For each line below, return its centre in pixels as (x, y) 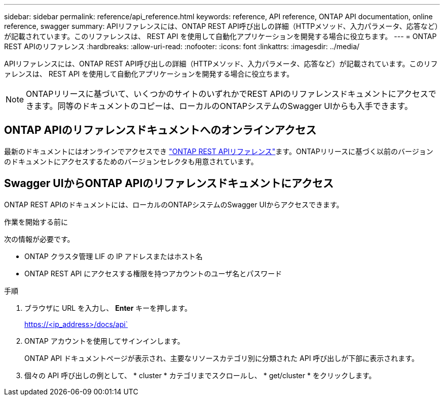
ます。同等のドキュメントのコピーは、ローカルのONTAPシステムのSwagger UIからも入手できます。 (223, 106)
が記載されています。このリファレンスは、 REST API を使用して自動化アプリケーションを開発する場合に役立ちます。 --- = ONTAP (220, 36)
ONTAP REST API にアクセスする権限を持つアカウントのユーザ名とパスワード (153, 273)
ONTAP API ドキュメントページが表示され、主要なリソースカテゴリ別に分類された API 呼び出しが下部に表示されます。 (221, 358)
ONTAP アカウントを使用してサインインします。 (104, 341)
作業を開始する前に (36, 222)
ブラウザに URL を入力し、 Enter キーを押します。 (108, 308)
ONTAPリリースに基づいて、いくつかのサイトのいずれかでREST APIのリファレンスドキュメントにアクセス (227, 94)
